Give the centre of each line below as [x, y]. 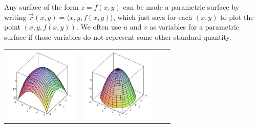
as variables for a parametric [195, 27]
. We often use [99, 27]
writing [15, 17]
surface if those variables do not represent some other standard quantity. [118, 36]
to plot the [237, 17]
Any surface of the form [41, 7]
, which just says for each [153, 17]
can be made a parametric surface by [181, 7]
